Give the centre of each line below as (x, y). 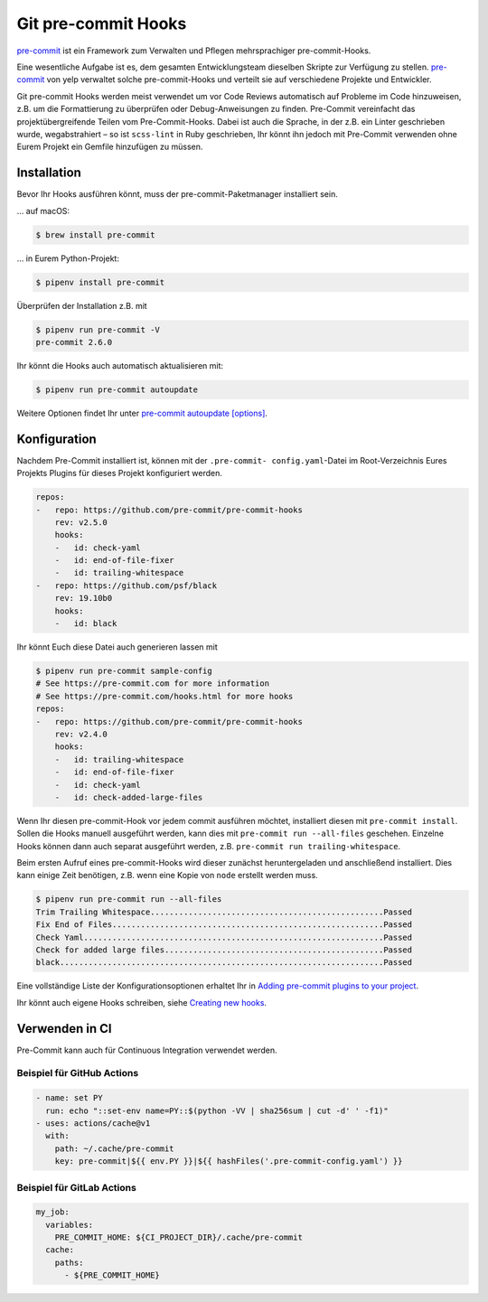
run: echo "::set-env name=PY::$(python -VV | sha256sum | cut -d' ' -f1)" (217, 1110)
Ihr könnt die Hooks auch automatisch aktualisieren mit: (120, 365)
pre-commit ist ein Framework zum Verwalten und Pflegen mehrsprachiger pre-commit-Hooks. (194, 51)
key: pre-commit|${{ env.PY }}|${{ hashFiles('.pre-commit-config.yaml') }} (229, 1161)
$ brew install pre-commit (95, 234)
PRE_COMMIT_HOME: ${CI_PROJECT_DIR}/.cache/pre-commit (178, 1237)
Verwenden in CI (64, 1029)
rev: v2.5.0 (81, 522)
